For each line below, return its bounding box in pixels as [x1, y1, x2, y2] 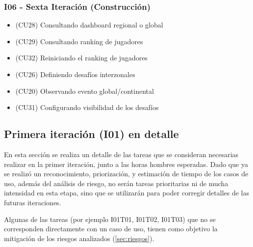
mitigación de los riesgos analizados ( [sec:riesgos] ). [4, 233, 154, 243]
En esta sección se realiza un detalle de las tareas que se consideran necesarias [4, 149, 239, 159]
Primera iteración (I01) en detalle [4, 126, 179, 141]
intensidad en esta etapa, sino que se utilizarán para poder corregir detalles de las [4, 188, 250, 198]
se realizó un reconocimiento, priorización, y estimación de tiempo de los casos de [4, 168, 249, 179]
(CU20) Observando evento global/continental [15, 85, 154, 96]
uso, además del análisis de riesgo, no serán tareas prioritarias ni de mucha [4, 178, 228, 188]
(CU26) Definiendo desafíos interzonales [15, 69, 135, 79]
